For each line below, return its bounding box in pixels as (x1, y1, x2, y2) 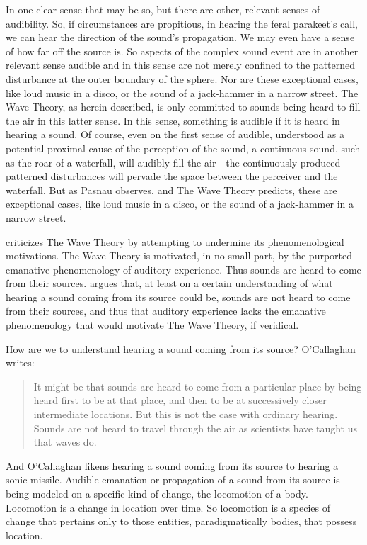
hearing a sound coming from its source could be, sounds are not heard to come (6, 289, 351, 304)
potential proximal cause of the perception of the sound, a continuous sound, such (6, 140, 361, 155)
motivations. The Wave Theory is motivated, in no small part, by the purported (6, 248, 353, 263)
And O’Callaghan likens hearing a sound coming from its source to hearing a (6, 458, 339, 473)
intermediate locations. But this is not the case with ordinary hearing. (33, 407, 338, 422)
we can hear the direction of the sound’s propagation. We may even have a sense (6, 30, 355, 45)
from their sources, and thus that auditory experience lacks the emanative (6, 303, 326, 318)
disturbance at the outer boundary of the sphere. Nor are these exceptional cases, (6, 71, 359, 86)
